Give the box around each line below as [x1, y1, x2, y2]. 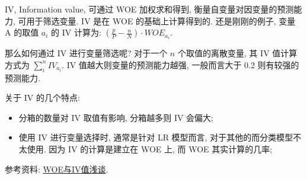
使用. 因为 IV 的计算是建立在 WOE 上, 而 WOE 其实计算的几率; [27, 143, 273, 155]
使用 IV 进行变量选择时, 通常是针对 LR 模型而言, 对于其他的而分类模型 [18, 131, 293, 143]
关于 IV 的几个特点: [5, 91, 80, 104]
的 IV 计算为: [51, 26, 101, 39]
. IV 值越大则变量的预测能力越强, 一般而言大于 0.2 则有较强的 [62, 58, 299, 71]
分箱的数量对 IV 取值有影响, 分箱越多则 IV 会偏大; [18, 111, 213, 123]
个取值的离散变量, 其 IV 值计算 [177, 47, 298, 59]
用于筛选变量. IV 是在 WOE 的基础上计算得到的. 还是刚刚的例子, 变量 [26, 14, 296, 27]
